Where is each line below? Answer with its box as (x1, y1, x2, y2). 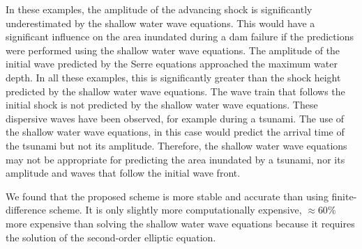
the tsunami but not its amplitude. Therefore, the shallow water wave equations (6, 138, 347, 152)
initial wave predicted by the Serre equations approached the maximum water (6, 56, 338, 71)
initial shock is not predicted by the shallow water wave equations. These (6, 97, 318, 112)
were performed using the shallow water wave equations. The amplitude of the (6, 42, 340, 57)
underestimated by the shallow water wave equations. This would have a (6, 15, 315, 30)
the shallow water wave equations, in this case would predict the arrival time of (6, 124, 345, 139)
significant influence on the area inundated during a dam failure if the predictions (6, 29, 354, 44)
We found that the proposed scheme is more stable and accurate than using (6, 188, 329, 203)
